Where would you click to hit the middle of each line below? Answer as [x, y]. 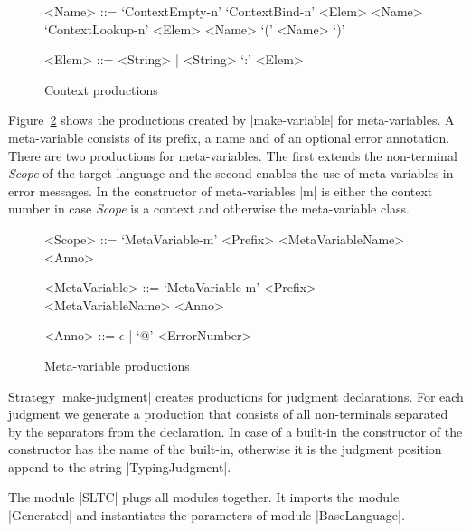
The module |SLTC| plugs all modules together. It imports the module [204, 497]
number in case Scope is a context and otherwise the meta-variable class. [209, 209]
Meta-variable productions [117, 365]
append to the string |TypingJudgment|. [120, 466]
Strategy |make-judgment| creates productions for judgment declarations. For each [236, 396]
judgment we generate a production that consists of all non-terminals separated [228, 414]
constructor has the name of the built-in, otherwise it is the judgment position [225, 449]
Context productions [101, 89]
